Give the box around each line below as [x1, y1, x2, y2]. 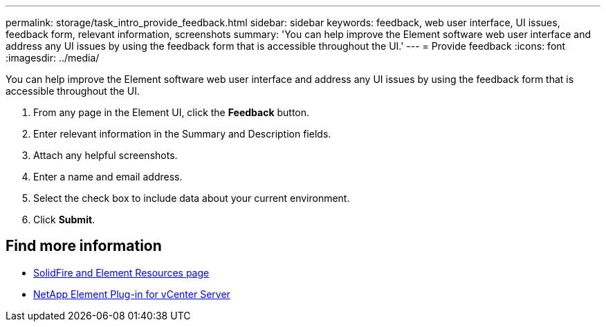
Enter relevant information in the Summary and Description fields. [33, 128, 331, 140]
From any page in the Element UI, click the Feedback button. [33, 106, 310, 118]
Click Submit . [33, 214, 95, 225]
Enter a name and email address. [33, 171, 183, 183]
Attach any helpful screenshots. [33, 149, 178, 161]
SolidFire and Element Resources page [33, 266, 210, 279]
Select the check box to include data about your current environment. [33, 192, 350, 204]
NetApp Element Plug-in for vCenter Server [33, 288, 230, 300]
